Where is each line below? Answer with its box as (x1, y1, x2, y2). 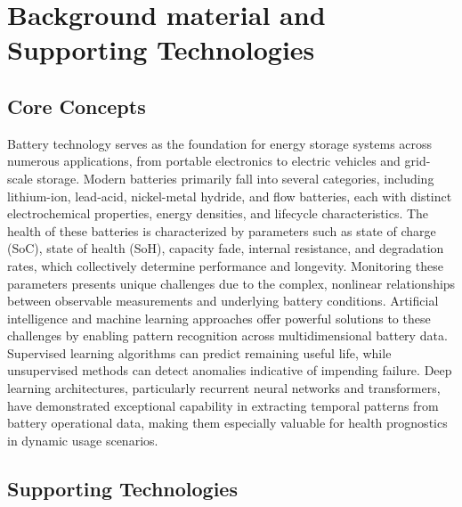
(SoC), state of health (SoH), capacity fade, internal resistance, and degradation (7, 239, 444, 258)
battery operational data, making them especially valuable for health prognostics (7, 413, 448, 432)
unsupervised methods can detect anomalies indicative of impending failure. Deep (7, 361, 452, 380)
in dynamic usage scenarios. (7, 430, 158, 449)
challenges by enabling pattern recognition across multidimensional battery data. (7, 326, 448, 345)
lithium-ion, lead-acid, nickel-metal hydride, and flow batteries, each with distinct (7, 186, 452, 205)
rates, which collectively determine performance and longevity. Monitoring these (7, 256, 443, 274)
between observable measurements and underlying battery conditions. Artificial (7, 291, 439, 310)
